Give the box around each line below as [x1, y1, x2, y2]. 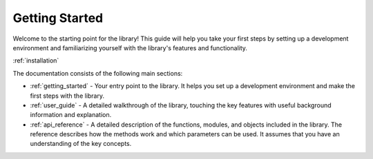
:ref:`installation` [12, 56, 59, 65]
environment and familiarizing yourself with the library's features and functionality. [12, 43, 248, 52]
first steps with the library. [30, 92, 105, 100]
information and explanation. [30, 111, 112, 119]
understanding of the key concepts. [30, 140, 132, 148]
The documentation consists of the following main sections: [12, 69, 183, 77]
